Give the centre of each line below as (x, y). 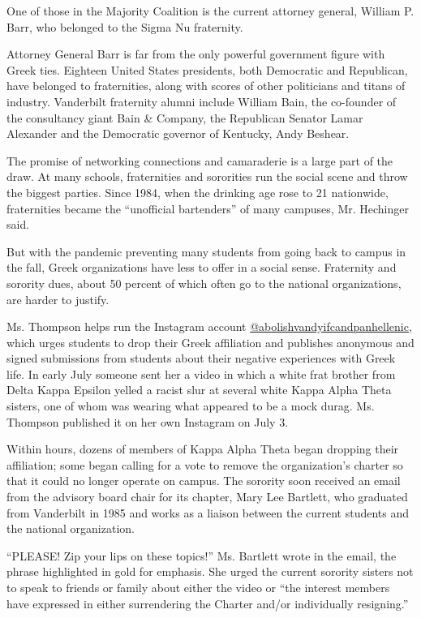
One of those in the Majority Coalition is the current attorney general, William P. (210, 11)
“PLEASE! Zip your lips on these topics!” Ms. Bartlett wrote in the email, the (202, 555)
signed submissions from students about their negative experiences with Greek (201, 358)
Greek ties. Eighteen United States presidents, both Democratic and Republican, (207, 69)
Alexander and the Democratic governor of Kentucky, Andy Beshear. (178, 133)
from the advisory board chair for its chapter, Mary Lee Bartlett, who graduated (207, 497)
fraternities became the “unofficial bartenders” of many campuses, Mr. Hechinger (208, 208)
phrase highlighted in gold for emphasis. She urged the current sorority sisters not (210, 571)
